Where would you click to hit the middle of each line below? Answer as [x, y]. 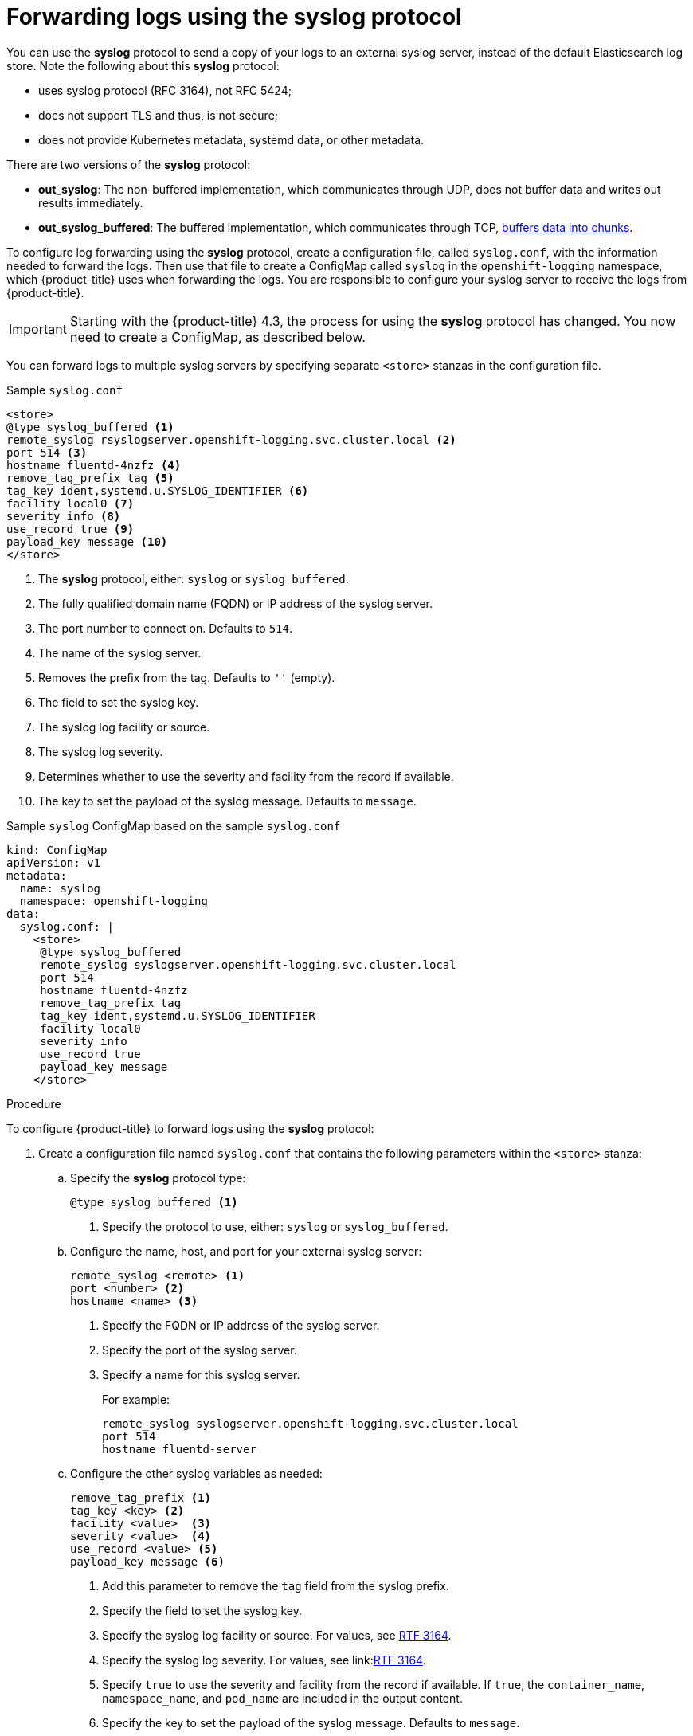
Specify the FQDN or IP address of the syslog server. [241, 1325]
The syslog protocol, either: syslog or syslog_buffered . [194, 578]
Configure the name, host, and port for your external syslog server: [246, 1251]
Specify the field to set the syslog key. [202, 1610]
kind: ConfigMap [57, 850]
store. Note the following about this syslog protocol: [143, 65]
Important [38, 329]
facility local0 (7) [70, 503]
